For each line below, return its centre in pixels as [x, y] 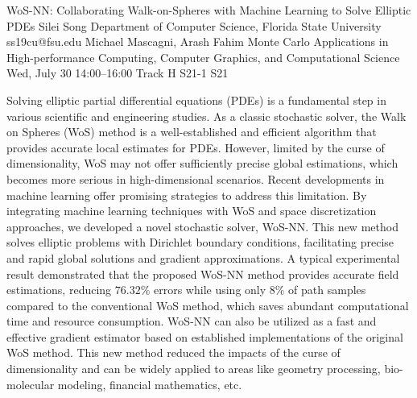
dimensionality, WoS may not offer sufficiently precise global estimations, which [202, 163]
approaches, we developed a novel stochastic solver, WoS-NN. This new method [202, 226]
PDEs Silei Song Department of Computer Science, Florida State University [194, 25]
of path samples [327, 290]
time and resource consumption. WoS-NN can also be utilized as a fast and [192, 321]
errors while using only [210, 290]
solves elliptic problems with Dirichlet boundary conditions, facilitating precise [200, 242]
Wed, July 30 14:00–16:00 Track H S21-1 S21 [118, 73]
